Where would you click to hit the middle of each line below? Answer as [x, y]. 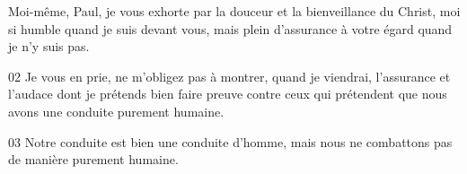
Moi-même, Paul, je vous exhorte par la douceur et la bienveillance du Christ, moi [234, 11]
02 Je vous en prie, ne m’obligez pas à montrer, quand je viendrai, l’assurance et [229, 76]
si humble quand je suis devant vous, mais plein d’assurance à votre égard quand [230, 28]
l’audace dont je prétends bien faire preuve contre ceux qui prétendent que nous [228, 94]
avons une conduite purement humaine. [116, 111]
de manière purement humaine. [93, 159]
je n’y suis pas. [49, 46]
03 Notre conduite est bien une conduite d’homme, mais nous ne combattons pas [230, 141]
